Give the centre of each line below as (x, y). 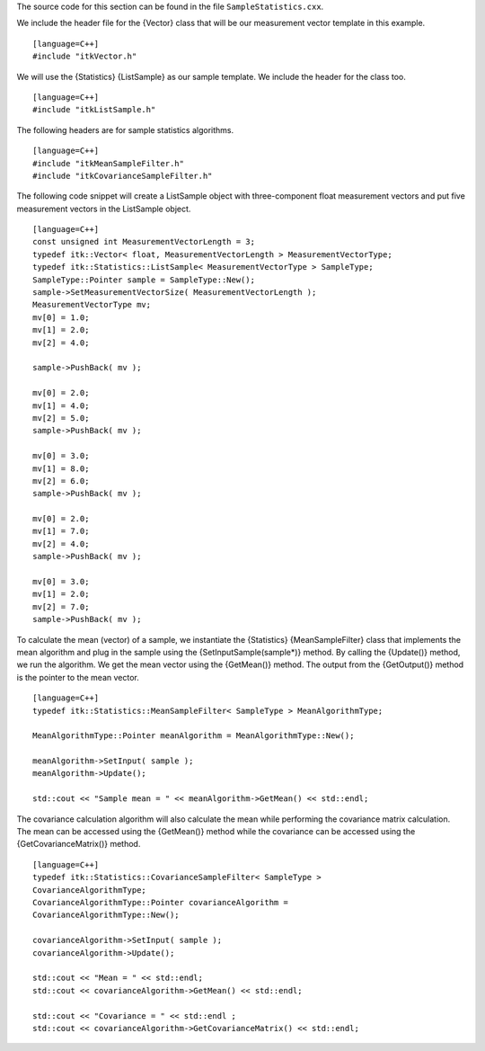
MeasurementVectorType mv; (92, 305)
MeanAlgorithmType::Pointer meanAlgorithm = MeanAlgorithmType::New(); (194, 736)
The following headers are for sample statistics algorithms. (125, 129)
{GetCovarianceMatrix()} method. (79, 844)
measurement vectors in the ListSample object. (104, 209)
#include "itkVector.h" (85, 57)
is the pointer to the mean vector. (78, 677)
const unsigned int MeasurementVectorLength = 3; (144, 242)
